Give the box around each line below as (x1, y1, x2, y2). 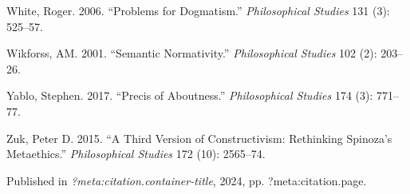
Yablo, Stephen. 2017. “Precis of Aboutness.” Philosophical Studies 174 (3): (6, 87, 373, 104)
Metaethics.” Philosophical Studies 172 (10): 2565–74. (6, 145, 266, 162)
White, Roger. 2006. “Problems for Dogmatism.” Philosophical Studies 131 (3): (6, 2, 390, 18)
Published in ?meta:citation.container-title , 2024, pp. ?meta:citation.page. (6, 172, 367, 188)
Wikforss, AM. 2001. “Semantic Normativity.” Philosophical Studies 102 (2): (6, 45, 377, 61)
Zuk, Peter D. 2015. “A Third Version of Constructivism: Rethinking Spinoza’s (6, 129, 392, 146)
